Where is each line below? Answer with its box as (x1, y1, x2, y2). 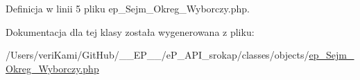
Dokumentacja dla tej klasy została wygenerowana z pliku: (6, 24, 255, 39)
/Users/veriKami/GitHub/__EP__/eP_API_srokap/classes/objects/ (6, 48, 309, 62)
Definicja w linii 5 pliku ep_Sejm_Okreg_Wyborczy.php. (6, 1, 250, 15)
